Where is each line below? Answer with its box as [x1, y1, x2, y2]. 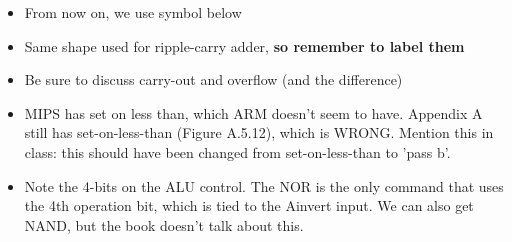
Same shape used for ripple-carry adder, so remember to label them [24, 35, 465, 56]
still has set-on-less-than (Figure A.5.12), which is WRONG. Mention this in [24, 122, 494, 143]
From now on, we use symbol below [24, 2, 242, 22]
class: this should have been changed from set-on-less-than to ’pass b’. [24, 141, 451, 162]
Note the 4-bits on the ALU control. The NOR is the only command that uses [24, 175, 504, 196]
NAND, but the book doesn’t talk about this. [24, 214, 304, 235]
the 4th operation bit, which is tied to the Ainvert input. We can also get [24, 195, 474, 216]
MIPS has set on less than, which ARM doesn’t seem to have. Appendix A [24, 102, 483, 123]
